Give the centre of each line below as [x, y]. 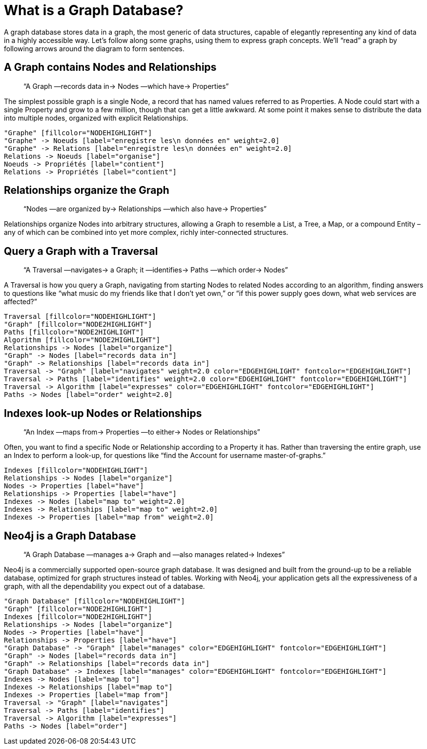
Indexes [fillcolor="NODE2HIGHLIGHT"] [78, 616]
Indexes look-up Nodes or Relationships [103, 413]
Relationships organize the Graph [87, 190]
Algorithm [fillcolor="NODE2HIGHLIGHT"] [82, 340]
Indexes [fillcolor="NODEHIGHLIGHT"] [76, 470]
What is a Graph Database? [94, 10]
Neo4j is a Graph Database [70, 536]
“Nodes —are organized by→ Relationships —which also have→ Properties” [145, 209]
